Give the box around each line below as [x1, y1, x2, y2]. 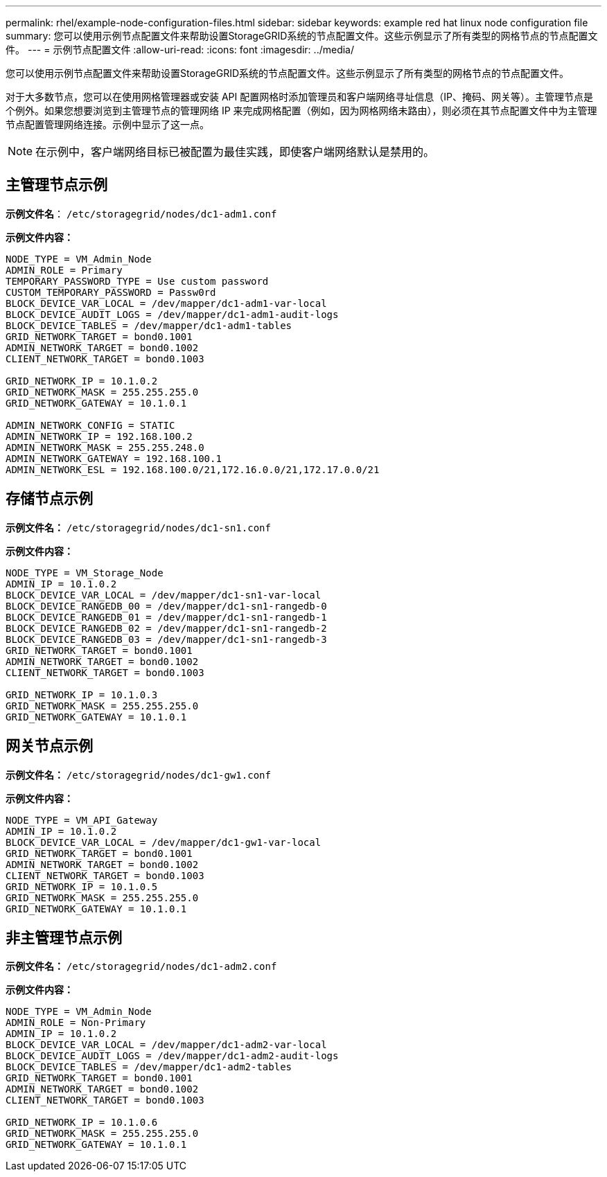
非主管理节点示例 [6, 928, 122, 946]
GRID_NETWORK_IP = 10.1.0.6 [6, 1117, 158, 1129]
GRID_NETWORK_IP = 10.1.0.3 [6, 689, 158, 700]
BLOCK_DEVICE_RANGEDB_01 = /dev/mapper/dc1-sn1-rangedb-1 [6, 611, 327, 623]
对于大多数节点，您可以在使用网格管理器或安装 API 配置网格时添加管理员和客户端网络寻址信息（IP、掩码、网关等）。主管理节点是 [6, 91, 593, 103]
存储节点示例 [6, 490, 93, 508]
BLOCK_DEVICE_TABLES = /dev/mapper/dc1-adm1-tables [6, 319, 292, 331]
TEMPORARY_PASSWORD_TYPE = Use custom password [6, 275, 269, 287]
